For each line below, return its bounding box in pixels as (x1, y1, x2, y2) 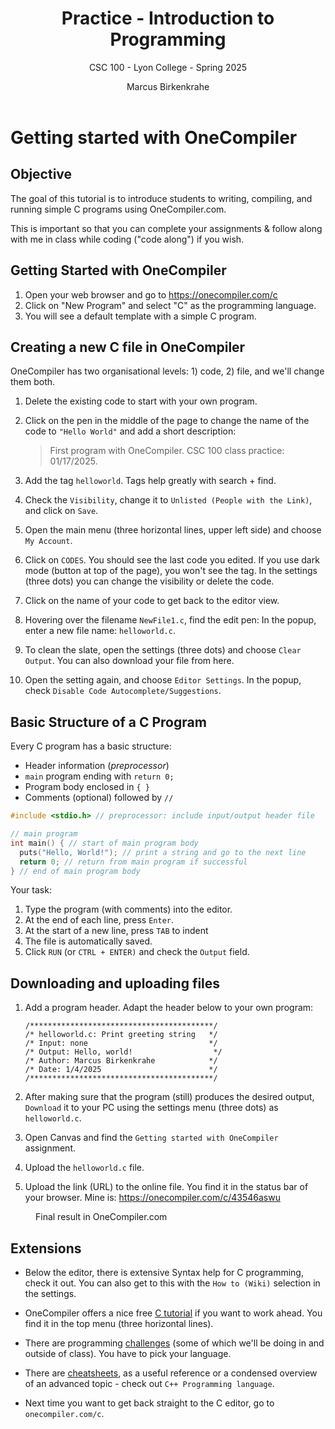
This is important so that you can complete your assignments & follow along (10, 222, 323, 234)
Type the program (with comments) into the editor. (24, 903, 233, 916)
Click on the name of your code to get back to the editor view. (24, 595, 280, 607)
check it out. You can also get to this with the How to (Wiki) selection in (24, 1277, 321, 1289)
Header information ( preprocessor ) (24, 760, 170, 772)
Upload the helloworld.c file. (24, 1162, 145, 1174)
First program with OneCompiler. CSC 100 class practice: (49, 445, 285, 457)
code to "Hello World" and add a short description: (24, 425, 237, 437)
